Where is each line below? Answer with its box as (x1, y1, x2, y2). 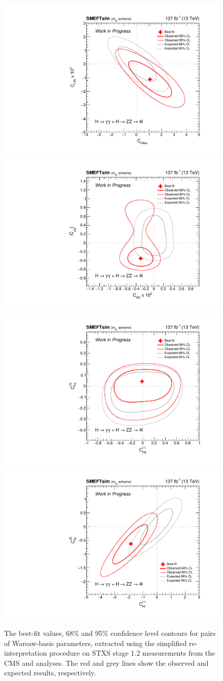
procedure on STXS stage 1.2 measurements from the (49, 648, 215, 658)
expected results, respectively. (4, 667, 96, 678)
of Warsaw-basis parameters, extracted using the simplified (4, 637, 187, 648)
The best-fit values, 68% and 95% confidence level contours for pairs (4, 628, 216, 638)
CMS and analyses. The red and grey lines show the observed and (4, 657, 209, 668)
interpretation (4, 648, 47, 658)
